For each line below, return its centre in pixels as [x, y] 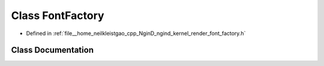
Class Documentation [52, 50]
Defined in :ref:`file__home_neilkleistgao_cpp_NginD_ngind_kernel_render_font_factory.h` [136, 33]
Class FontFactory [58, 15]
